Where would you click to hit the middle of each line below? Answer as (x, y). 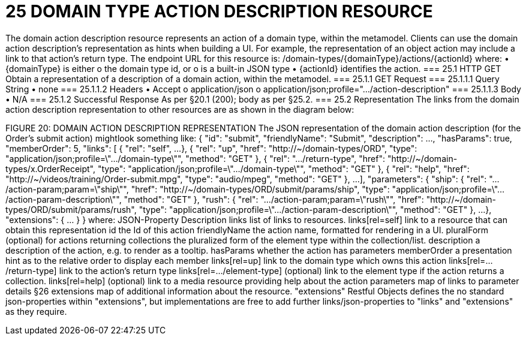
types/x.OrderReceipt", (50, 169)
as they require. (36, 311)
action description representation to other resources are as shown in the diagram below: (180, 109)
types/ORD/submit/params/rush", (71, 209)
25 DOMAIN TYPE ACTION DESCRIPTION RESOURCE (219, 11)
